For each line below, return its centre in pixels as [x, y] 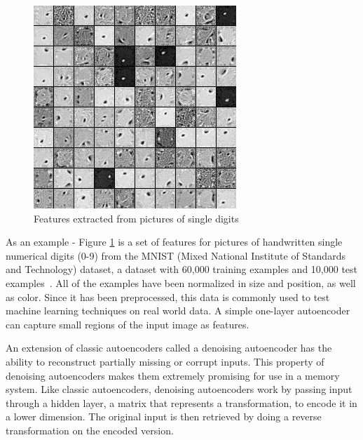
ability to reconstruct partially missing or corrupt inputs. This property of [165, 361]
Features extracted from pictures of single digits [136, 218]
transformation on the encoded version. [90, 430]
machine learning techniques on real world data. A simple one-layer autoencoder [178, 311]
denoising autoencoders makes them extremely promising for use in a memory [173, 375]
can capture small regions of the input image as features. [128, 324]
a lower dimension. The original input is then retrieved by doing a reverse [164, 416]
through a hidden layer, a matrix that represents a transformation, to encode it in [181, 402]
